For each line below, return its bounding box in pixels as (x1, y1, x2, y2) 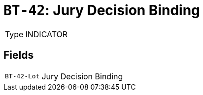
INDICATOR (25, 29, 68, 39)
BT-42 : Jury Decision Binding (3, 2, 200, 19)
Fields (3, 49, 34, 62)
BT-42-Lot (5, 72, 40, 80)
